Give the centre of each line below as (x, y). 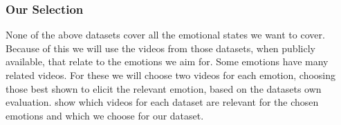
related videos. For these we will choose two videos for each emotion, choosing (171, 75)
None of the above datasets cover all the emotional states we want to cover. (165, 35)
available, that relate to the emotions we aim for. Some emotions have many (167, 61)
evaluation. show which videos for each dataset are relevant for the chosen (162, 102)
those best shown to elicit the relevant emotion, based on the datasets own (164, 88)
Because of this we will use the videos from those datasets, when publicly (160, 48)
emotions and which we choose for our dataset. (105, 115)
